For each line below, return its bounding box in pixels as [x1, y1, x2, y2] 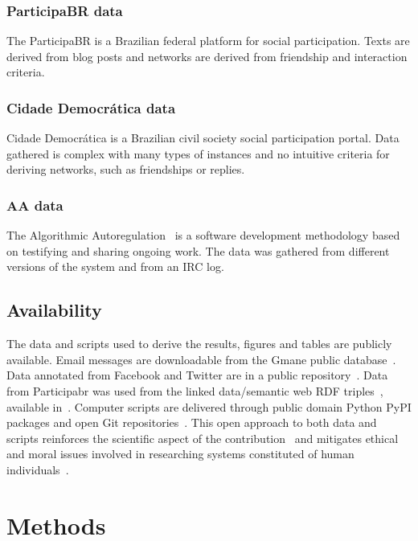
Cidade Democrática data [6, 97, 176, 117]
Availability [6, 297, 102, 322]
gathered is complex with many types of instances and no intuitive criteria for [6, 145, 390, 162]
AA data [6, 195, 64, 215]
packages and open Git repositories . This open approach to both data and [6, 414, 377, 431]
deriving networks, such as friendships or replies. [6, 161, 245, 178]
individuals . [6, 461, 69, 477]
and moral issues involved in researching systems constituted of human [6, 445, 354, 462]
